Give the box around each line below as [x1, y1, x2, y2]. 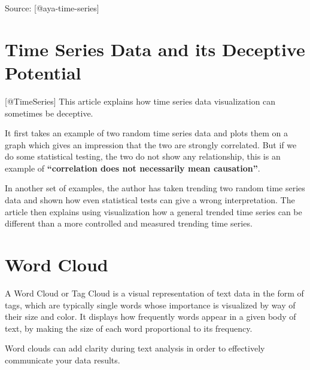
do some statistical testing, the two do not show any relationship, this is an [5, 150, 281, 163]
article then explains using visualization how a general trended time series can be [5, 205, 302, 218]
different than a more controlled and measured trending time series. [5, 217, 253, 230]
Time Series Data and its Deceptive [5, 36, 305, 61]
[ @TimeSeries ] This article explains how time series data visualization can [5, 94, 276, 107]
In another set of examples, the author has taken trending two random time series [5, 182, 305, 194]
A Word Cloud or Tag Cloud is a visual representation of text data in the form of [5, 286, 304, 299]
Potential [5, 60, 81, 84]
